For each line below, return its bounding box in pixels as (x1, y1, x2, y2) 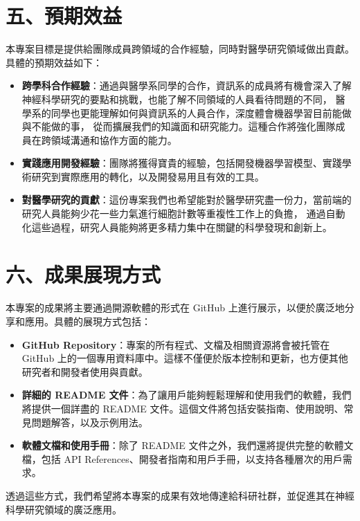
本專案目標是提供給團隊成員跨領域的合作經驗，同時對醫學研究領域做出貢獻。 (6, 42, 354, 56)
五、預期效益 (6, 1, 123, 30)
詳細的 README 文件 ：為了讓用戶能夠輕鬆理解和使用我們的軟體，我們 (21, 387, 352, 402)
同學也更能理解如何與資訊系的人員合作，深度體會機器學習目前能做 (51, 105, 352, 120)
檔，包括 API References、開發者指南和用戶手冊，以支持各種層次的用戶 (21, 451, 343, 466)
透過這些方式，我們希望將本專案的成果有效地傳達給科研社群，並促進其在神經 (6, 488, 354, 502)
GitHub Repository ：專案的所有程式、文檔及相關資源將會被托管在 (21, 337, 330, 351)
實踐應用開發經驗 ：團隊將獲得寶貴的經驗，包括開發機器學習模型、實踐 (21, 156, 342, 170)
